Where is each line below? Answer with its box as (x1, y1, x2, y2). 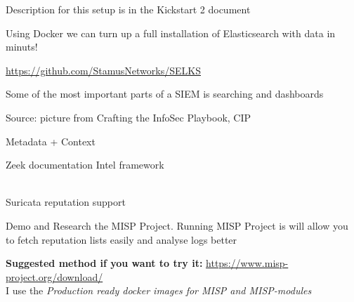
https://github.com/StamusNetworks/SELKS (6, 63, 201, 77)
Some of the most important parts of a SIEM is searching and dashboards (6, 86, 324, 101)
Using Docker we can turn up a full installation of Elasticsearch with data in (6, 25, 336, 40)
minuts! (6, 39, 38, 54)
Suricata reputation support (6, 195, 126, 209)
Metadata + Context (6, 133, 96, 148)
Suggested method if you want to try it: (6, 256, 203, 270)
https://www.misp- (206, 256, 289, 270)
